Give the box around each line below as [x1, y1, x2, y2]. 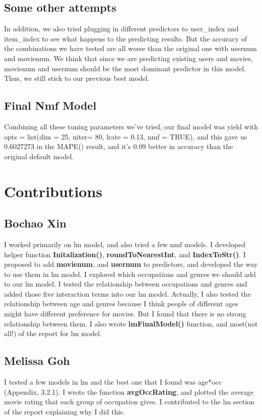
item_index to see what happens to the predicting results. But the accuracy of [4, 33, 247, 43]
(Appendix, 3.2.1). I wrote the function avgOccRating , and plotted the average [4, 386, 254, 397]
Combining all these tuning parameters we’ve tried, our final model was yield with [4, 121, 258, 131]
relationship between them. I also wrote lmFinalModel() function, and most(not [4, 318, 258, 329]
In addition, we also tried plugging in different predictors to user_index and [4, 23, 239, 34]
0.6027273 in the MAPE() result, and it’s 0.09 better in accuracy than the [4, 141, 233, 152]
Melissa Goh [4, 353, 70, 368]
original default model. [4, 151, 74, 161]
